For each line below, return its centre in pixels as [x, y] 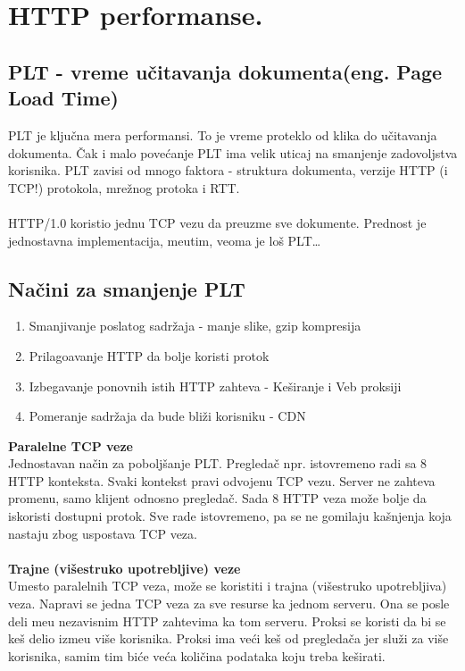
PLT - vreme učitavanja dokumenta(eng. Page [225, 71]
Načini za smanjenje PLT [127, 288]
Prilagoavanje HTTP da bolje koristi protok [149, 355]
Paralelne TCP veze [71, 445]
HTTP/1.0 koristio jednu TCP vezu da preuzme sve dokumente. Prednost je [217, 222]
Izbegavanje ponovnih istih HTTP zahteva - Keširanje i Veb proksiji [215, 386]
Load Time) [63, 98]
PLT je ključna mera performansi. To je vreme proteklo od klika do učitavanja [223, 134]
